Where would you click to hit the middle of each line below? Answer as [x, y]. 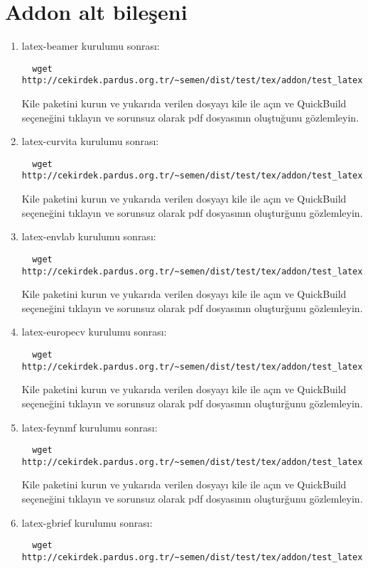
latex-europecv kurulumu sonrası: [94, 332]
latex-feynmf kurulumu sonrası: [90, 427]
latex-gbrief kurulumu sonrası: [87, 522]
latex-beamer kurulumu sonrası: [91, 46]
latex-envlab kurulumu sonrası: [89, 236]
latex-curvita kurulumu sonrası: [90, 141]
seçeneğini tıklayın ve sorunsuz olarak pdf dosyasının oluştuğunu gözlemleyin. [190, 117]
